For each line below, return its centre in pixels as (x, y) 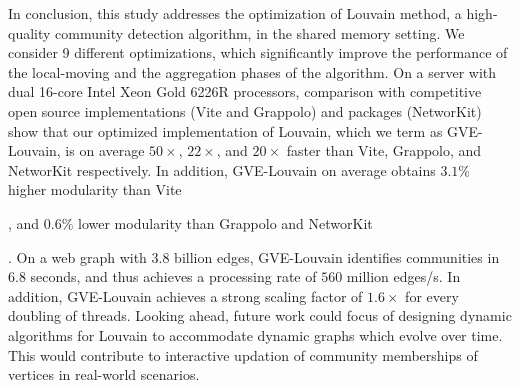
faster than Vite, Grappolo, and (384, 150)
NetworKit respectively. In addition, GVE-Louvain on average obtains (222, 169)
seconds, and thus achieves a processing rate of (173, 276)
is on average (105, 150)
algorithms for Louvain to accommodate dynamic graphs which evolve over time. (255, 334)
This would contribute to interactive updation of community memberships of (243, 354)
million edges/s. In (403, 276)
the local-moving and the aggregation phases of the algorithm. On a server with (252, 71)
